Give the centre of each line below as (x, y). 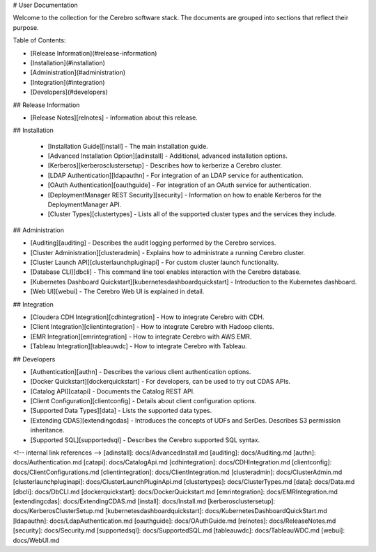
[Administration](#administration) (78, 72)
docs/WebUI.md (36, 540)
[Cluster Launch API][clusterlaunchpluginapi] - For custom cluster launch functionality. (155, 262)
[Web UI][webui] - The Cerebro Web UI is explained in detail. (117, 291)
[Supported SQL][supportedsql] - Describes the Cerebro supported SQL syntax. (145, 440)
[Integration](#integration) (68, 82)
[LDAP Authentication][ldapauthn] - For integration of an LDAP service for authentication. (175, 175)
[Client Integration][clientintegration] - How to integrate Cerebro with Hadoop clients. (152, 327)
